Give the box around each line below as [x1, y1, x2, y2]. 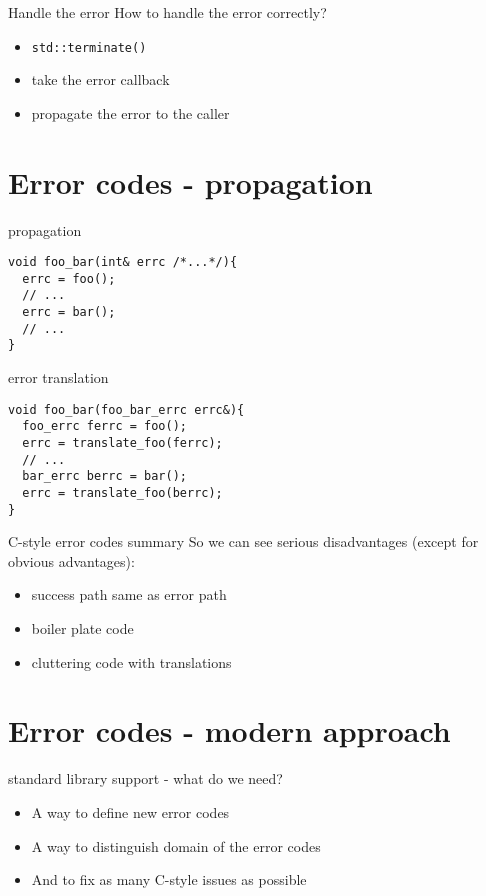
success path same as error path [31, 584, 227, 605]
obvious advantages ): [8, 550, 135, 571]
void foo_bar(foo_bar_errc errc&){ [8, 402, 245, 417]
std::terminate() [31, 40, 147, 55]
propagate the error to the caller [31, 102, 230, 123]
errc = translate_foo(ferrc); [22, 436, 223, 450]
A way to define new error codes [31, 801, 230, 822]
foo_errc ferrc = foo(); [22, 419, 187, 434]
